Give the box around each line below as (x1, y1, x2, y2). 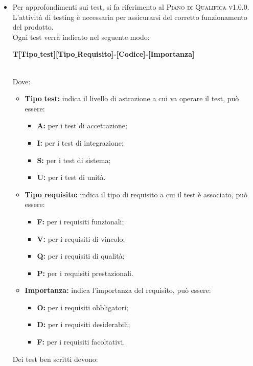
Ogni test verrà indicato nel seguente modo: (12, 31, 150, 42)
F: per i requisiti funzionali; (37, 216, 124, 226)
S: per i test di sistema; (37, 154, 111, 165)
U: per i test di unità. (37, 172, 106, 182)
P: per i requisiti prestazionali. (37, 267, 133, 278)
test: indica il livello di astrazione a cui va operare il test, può (44, 93, 239, 104)
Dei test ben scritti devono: (12, 353, 98, 364)
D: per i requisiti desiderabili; (37, 319, 130, 330)
